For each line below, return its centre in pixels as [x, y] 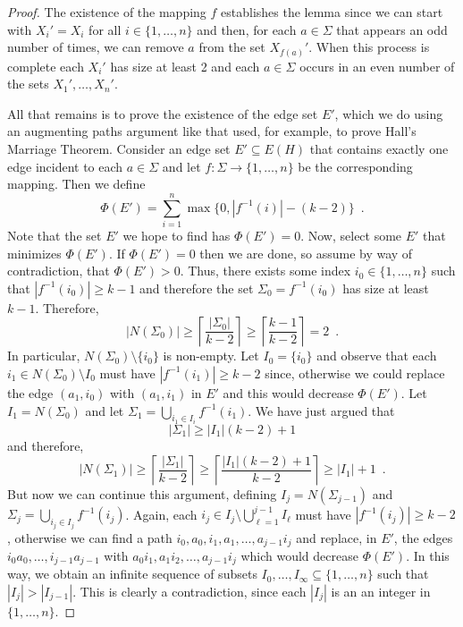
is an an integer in [381, 592]
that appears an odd [392, 29]
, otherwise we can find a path [90, 537]
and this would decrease [288, 392]
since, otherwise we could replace [355, 373]
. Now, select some [351, 235]
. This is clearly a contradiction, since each [189, 592]
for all [105, 29]
